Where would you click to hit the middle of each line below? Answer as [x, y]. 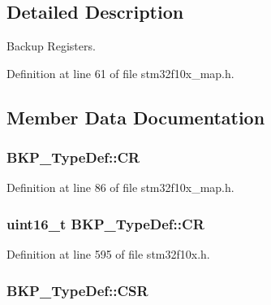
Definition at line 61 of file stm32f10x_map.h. [120, 73]
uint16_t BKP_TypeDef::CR [105, 223]
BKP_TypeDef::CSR [77, 290]
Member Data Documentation [136, 117]
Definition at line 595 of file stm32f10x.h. [108, 254]
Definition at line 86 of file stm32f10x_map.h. [120, 187]
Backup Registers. [51, 46]
